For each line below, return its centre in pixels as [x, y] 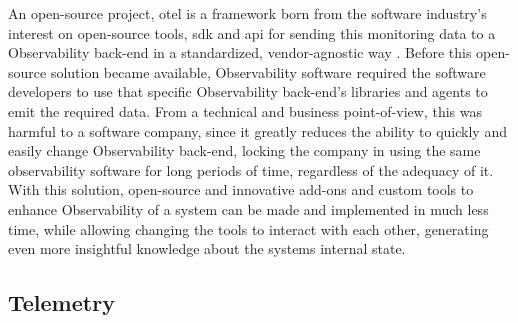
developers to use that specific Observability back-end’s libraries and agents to [248, 91]
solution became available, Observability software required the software [268, 71]
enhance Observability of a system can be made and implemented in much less [248, 208]
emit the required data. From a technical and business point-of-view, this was [245, 110]
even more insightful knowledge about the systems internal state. [207, 248]
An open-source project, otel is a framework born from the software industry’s [247, 13]
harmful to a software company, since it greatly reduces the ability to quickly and [257, 130]
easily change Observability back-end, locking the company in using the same [244, 150]
